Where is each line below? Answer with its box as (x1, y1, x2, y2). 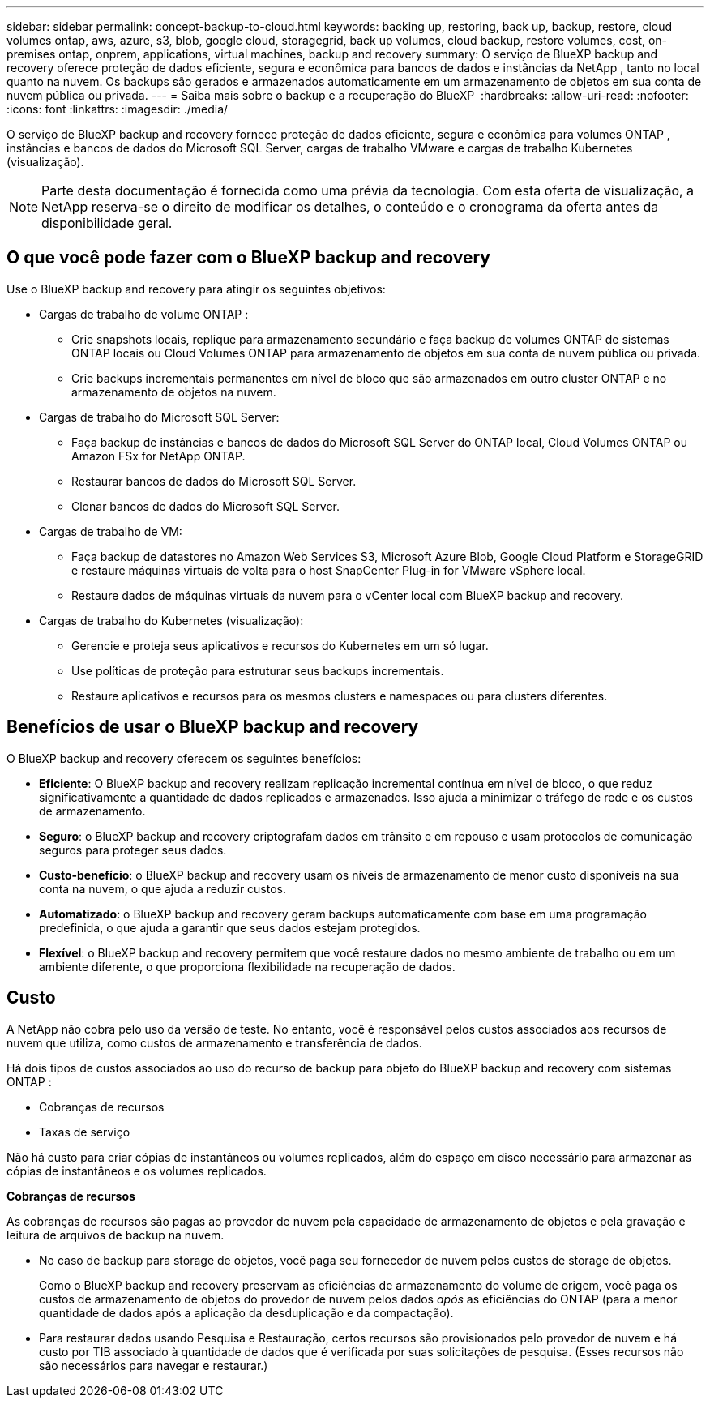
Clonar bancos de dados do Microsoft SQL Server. (71, 499, 340, 513)
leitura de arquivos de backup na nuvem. (6, 1227, 225, 1242)
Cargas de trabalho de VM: (39, 524, 182, 538)
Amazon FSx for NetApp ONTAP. (71, 448, 246, 463)
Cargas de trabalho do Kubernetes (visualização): (39, 613, 304, 627)
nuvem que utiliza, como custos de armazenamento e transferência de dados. (6, 1035, 422, 1050)
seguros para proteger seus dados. (39, 842, 227, 857)
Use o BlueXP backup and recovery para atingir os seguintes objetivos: (6, 281, 386, 296)
